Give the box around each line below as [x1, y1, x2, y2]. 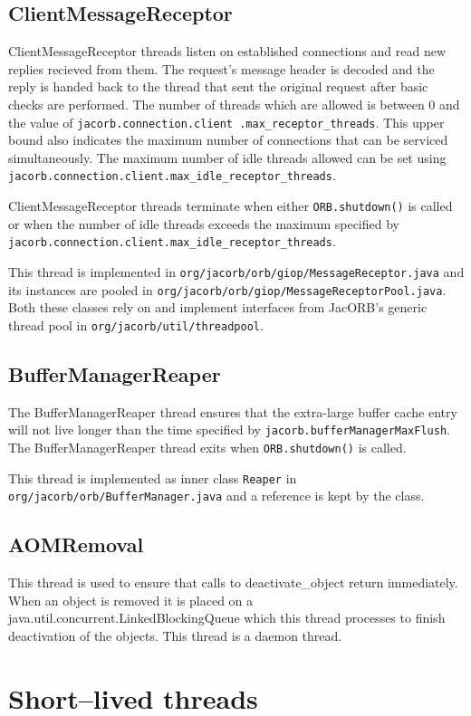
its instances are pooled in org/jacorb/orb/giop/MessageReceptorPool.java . [8, 280, 447, 299]
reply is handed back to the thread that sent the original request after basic [8, 77, 428, 96]
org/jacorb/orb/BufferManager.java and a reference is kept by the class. [8, 486, 425, 505]
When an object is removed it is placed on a [8, 590, 254, 609]
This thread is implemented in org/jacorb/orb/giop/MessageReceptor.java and [8, 262, 465, 281]
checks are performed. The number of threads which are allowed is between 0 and [8, 94, 460, 113]
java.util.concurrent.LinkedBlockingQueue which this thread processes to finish [8, 608, 446, 627]
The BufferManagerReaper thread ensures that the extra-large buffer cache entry [8, 402, 457, 421]
